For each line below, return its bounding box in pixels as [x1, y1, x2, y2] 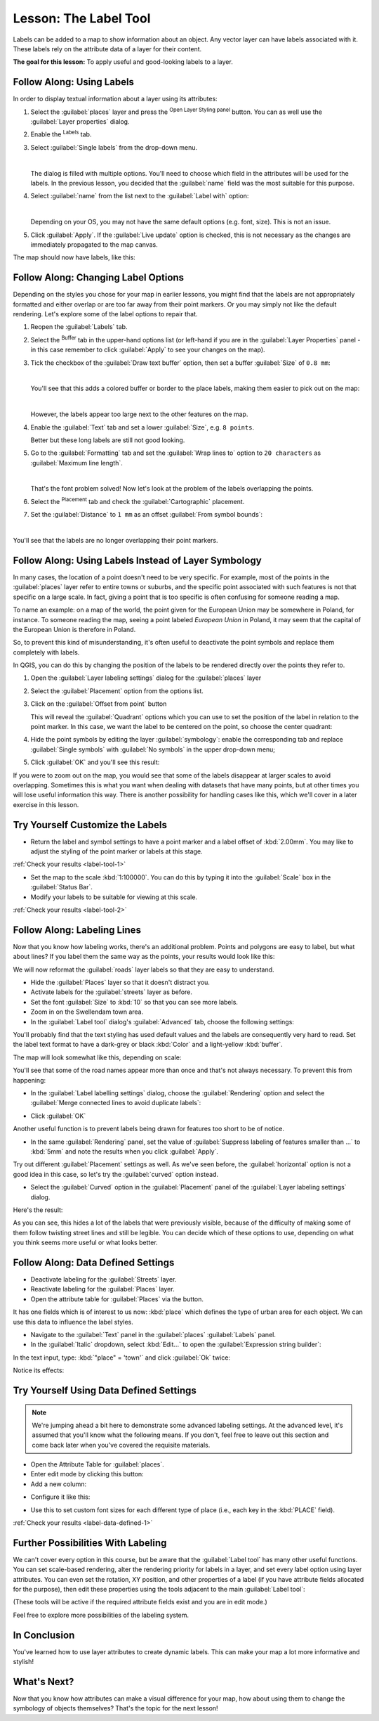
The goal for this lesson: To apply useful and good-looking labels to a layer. [13, 58, 233, 66]
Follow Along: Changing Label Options [13, 271, 185, 284]
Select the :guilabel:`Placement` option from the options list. [30, 686, 204, 695]
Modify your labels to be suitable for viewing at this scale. [30, 893, 198, 901]
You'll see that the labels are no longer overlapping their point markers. [13, 536, 218, 545]
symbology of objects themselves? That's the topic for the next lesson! [13, 1704, 218, 1713]
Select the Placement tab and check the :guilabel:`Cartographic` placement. [30, 496, 245, 505]
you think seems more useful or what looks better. [13, 1238, 158, 1247]
